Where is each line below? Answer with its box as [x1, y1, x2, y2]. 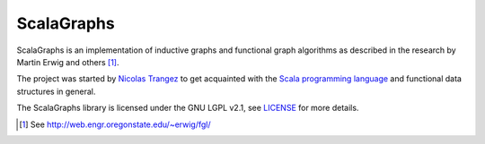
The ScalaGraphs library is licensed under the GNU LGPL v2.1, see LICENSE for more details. [16, 103, 359, 114]
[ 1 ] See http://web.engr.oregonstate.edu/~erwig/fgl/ [19, 119, 211, 130]
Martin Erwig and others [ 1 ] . [16, 56, 119, 67]
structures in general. [16, 86, 96, 97]
